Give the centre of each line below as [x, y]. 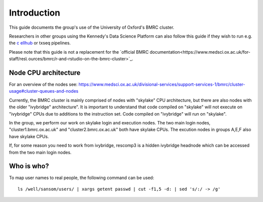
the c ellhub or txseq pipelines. [40, 43]
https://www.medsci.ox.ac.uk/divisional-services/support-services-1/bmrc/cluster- [162, 84]
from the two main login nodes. [40, 152]
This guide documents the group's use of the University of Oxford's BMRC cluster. [92, 27]
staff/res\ [18, 59]
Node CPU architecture [45, 72]
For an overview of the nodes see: [43, 84]
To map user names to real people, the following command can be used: [82, 178]
